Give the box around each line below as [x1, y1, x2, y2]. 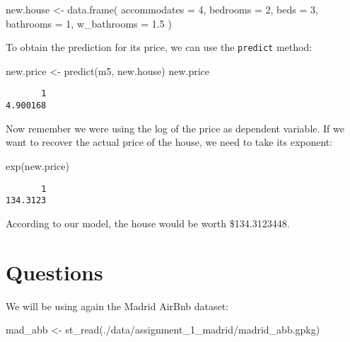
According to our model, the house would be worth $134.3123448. [6, 215, 290, 230]
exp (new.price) [6, 158, 69, 173]
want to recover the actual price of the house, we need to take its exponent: [6, 135, 333, 149]
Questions [6, 257, 103, 286]
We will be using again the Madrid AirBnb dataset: [6, 298, 229, 313]
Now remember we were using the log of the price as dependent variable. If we [6, 120, 344, 135]
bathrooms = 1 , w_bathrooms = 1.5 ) [6, 16, 172, 30]
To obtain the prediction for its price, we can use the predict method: [6, 40, 313, 55]
